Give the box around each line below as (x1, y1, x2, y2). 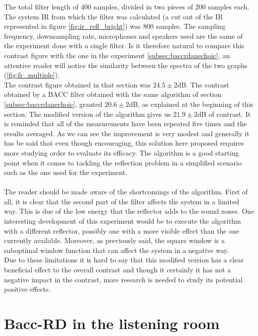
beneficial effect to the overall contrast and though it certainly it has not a (4, 264, 231, 275)
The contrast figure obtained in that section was (4, 79, 151, 89)
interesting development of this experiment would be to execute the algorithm (4, 216, 241, 226)
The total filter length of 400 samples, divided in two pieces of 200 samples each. (4, 1, 250, 11)
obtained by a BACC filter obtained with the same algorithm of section (4, 89, 222, 99)
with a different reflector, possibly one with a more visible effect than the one (4, 225, 240, 236)
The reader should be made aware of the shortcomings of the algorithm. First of (4, 186, 248, 197)
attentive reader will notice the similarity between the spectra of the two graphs (4, 60, 248, 70)
